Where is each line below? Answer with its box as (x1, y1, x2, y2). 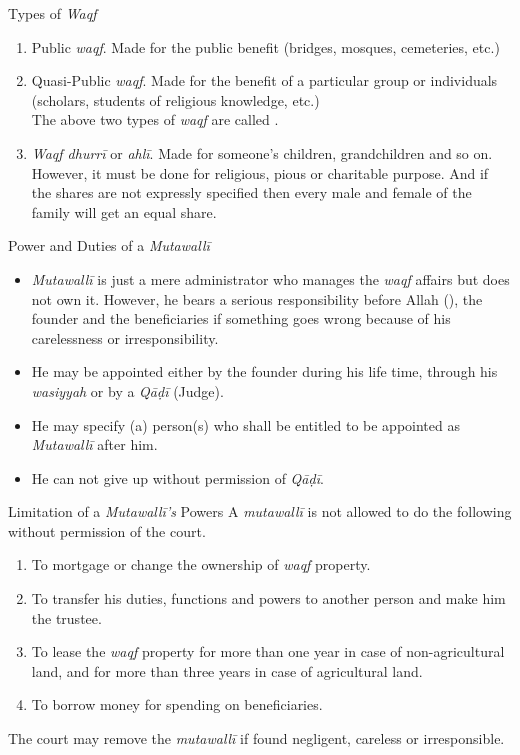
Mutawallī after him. (31, 434, 158, 455)
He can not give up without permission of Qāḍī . (31, 467, 324, 488)
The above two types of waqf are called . (31, 109, 279, 130)
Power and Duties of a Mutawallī (8, 235, 210, 256)
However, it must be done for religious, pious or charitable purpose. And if (31, 162, 489, 183)
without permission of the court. (8, 520, 206, 541)
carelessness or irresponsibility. (31, 327, 219, 348)
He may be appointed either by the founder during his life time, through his (31, 361, 498, 382)
